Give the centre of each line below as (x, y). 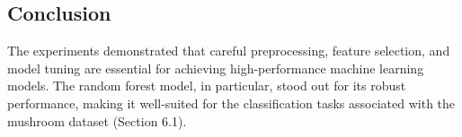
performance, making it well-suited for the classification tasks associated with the (231, 103)
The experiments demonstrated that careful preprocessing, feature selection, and (229, 51)
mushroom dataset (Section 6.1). (97, 120)
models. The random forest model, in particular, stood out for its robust (207, 86)
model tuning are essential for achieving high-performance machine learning (216, 68)
